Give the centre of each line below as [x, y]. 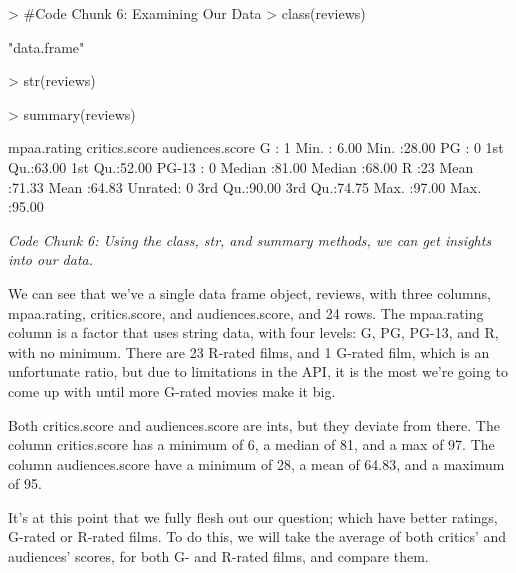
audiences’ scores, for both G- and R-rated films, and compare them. [218, 556]
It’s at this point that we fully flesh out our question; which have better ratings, [253, 516]
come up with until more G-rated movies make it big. [172, 390]
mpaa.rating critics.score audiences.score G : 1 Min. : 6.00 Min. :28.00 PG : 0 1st [256, 147]
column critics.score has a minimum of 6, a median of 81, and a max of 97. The [251, 444]
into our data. [50, 259]
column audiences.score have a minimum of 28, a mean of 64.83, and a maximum [256, 463]
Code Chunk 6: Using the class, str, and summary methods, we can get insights [250, 239]
